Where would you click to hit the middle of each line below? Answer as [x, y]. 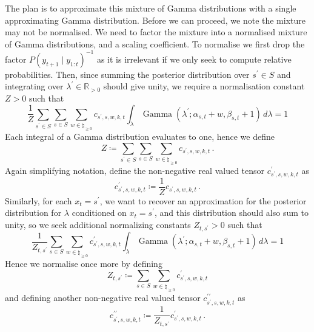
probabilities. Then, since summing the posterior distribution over [127, 74]
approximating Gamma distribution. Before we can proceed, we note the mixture [155, 20]
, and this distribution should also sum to [231, 213]
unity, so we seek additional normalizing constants [98, 225]
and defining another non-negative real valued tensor [103, 298]
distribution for [33, 213]
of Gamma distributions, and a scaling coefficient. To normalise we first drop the [155, 43]
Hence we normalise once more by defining [84, 264]
